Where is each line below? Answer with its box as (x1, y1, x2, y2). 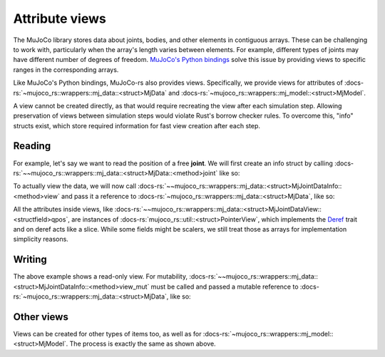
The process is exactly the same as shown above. (69, 339, 217, 348)
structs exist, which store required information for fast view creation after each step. (13, 121, 260, 130)
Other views (13, 311, 69, 323)
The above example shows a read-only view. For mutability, (13, 272, 188, 281)
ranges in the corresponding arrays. (13, 65, 119, 74)
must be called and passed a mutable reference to (150, 282, 299, 291)
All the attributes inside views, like (13, 205, 113, 214)
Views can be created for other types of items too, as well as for (13, 329, 202, 338)
